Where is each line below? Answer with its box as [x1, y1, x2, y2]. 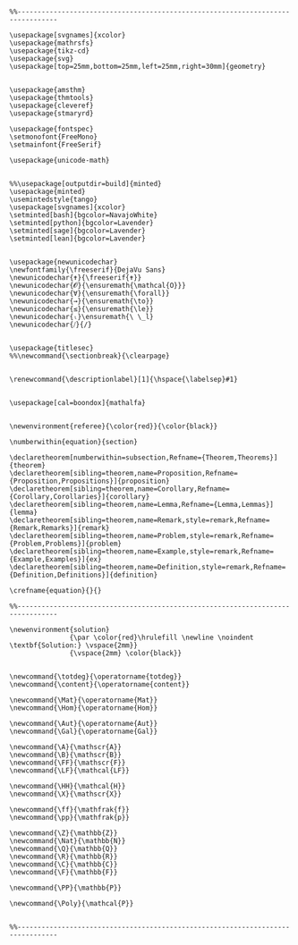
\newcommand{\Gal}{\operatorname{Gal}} [9, 727, 158, 736]
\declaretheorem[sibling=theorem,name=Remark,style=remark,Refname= [9, 516, 270, 525]
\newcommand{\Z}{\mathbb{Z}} [9, 829, 118, 838]
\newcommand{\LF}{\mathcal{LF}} [9, 766, 130, 775]
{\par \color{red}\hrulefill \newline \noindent [69, 633, 254, 642]
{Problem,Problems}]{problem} [9, 539, 123, 548]
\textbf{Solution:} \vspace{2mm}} [9, 641, 139, 650]
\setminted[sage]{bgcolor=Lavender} [9, 226, 146, 235]
